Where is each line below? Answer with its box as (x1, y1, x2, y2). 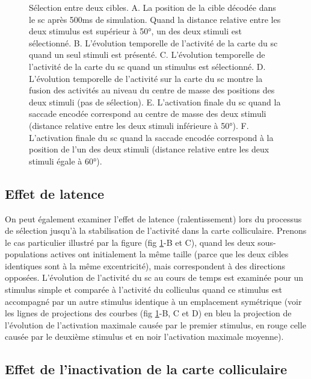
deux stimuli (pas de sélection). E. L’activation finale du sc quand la (29, 95, 281, 108)
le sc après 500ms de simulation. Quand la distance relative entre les (29, 13, 281, 25)
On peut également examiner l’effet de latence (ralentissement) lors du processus (5, 212, 302, 225)
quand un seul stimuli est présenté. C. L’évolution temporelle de (29, 48, 265, 61)
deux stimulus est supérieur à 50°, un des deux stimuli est (29, 25, 242, 37)
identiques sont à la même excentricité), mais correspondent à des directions (5, 259, 286, 272)
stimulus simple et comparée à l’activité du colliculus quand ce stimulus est (5, 283, 282, 296)
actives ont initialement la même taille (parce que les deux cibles (50, 248, 289, 260)
